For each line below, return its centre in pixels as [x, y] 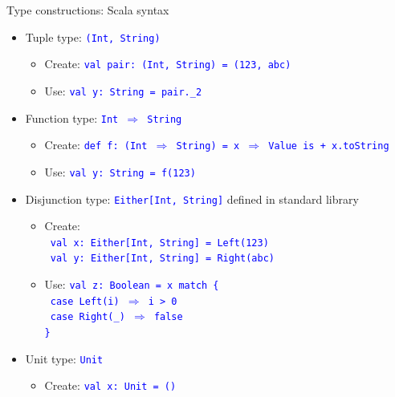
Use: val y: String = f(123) [120, 171]
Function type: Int [72, 117]
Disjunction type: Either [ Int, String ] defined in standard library [192, 198]
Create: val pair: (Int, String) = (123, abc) [168, 64]
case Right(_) [88, 317]
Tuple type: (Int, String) [93, 36]
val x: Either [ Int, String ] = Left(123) [159, 243]
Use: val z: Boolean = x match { [132, 284]
